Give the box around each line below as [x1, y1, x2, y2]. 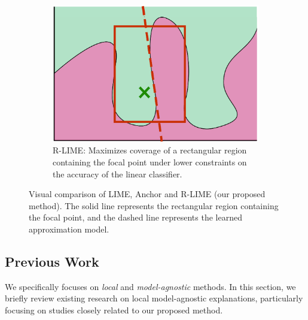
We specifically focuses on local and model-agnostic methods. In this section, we [5, 280, 296, 292]
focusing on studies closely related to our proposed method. [5, 303, 223, 316]
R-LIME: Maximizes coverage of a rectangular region [53, 144, 247, 156]
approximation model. [29, 222, 109, 235]
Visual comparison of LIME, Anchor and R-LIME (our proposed [29, 188, 266, 200]
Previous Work [5, 252, 99, 270]
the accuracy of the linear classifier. [53, 167, 182, 180]
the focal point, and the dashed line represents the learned [29, 211, 242, 224]
